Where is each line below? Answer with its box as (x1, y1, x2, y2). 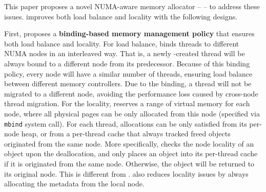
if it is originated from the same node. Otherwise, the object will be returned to (4, 158, 255, 169)
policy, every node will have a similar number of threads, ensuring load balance (4, 68, 253, 79)
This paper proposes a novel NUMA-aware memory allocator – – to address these (4, 1, 260, 11)
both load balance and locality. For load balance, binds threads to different (4, 38, 239, 49)
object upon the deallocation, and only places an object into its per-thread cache (4, 148, 258, 159)
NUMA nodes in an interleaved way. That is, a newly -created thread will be (4, 48, 245, 59)
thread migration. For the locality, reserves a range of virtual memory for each (4, 98, 250, 109)
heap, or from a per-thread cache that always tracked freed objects (21, 128, 231, 139)
